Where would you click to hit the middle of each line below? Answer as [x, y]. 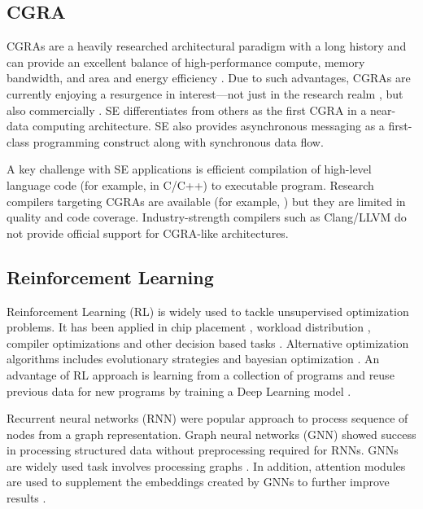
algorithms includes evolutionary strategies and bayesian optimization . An [193, 359]
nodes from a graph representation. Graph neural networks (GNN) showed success [211, 434]
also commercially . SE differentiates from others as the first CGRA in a [187, 110]
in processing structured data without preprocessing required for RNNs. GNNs [203, 450]
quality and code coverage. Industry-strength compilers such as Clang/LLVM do [207, 217]
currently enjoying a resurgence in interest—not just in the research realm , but [205, 93]
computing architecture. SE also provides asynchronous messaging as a [208, 126]
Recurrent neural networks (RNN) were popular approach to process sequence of [207, 418]
